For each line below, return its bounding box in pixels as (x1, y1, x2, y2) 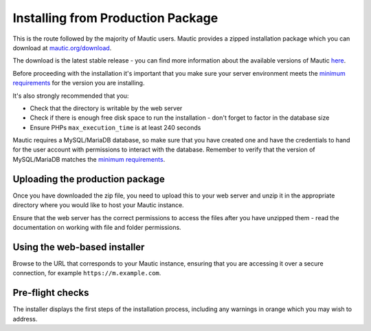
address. (12, 314, 38, 323)
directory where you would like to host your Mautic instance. (12, 201, 185, 209)
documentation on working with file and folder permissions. (12, 223, 181, 231)
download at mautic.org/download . (12, 43, 112, 52)
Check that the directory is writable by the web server (30, 104, 183, 112)
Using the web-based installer (12, 241, 145, 253)
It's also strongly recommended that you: (12, 92, 129, 100)
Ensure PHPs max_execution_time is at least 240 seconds (30, 123, 201, 131)
